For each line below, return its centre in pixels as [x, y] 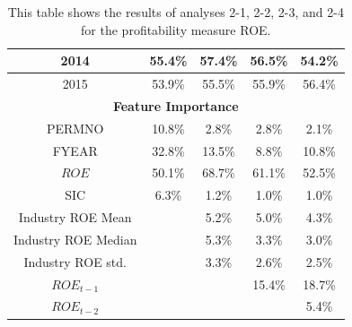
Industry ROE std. [75, 261]
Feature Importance [176, 105]
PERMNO [75, 128]
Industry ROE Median [75, 239]
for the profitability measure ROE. [176, 29]
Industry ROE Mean [75, 217]
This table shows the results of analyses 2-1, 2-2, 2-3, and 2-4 [176, 12]
